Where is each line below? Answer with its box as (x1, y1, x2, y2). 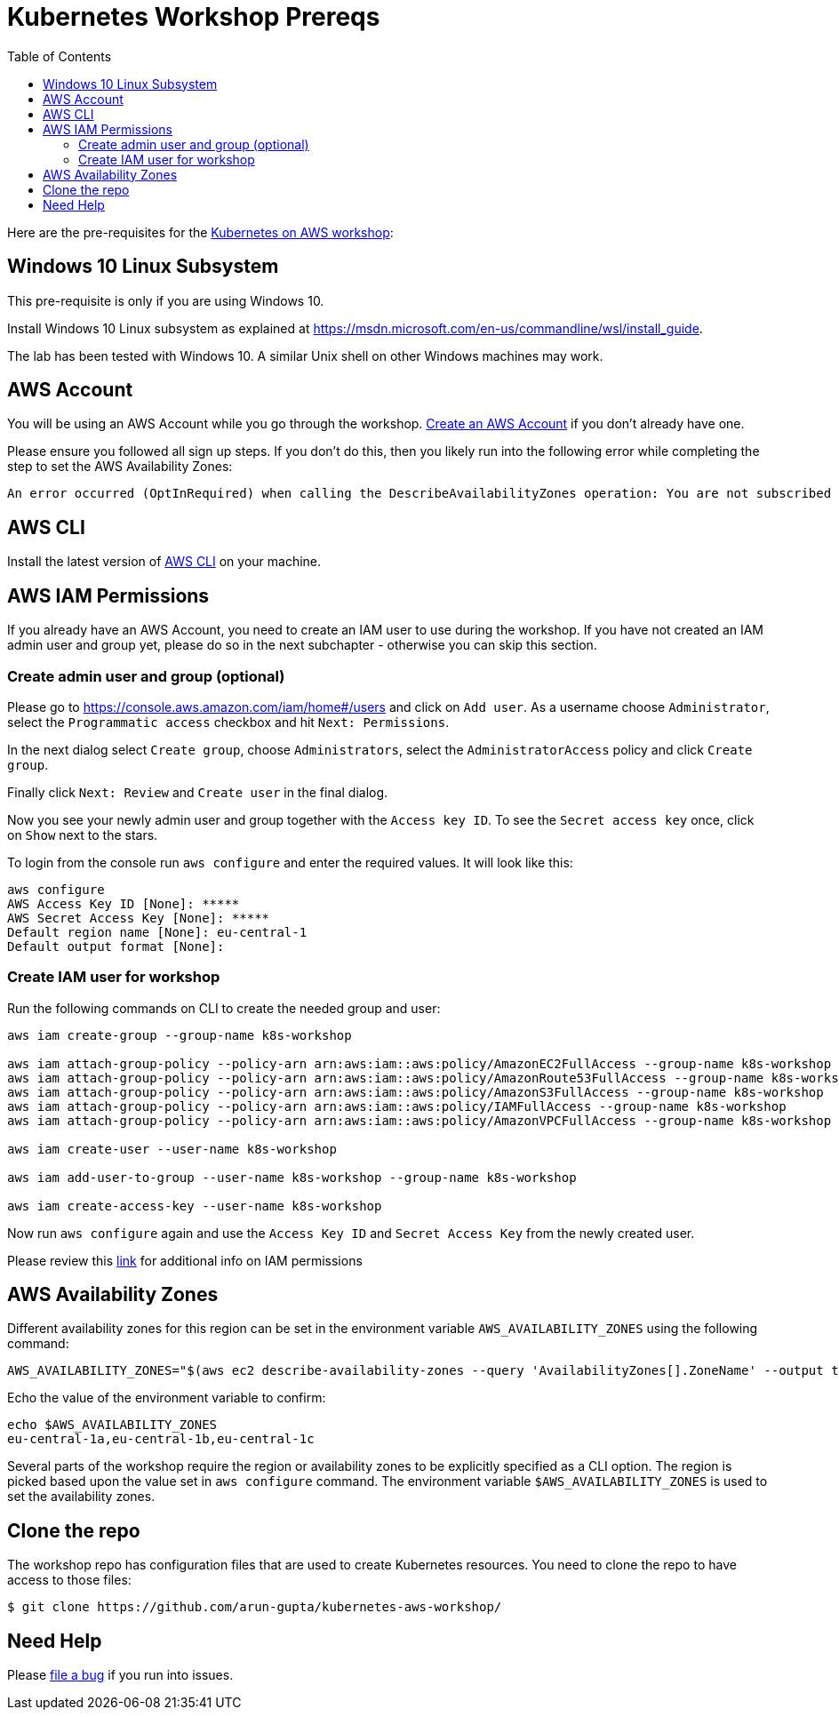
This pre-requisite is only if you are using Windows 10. (7, 292, 324, 308)
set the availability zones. (7, 1489, 156, 1505)
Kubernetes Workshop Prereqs (7, 2, 380, 32)
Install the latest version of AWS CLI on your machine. (7, 554, 322, 570)
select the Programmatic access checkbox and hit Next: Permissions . (7, 714, 450, 730)
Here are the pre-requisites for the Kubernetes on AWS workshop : (7, 224, 394, 240)
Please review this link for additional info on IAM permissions (7, 1252, 363, 1268)
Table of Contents (7, 48, 112, 64)
